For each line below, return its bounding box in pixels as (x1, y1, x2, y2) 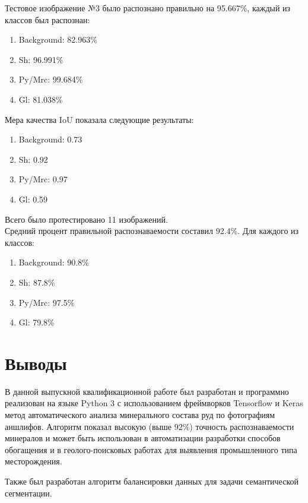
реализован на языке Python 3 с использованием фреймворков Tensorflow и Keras (5, 397, 303, 409)
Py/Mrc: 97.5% (18, 296, 75, 308)
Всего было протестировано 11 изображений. (5, 213, 168, 225)
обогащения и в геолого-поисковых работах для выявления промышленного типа (5, 443, 297, 455)
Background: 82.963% (18, 33, 97, 46)
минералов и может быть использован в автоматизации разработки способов (5, 432, 281, 444)
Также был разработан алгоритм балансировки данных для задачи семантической (5, 474, 299, 487)
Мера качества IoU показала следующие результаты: (5, 113, 194, 125)
